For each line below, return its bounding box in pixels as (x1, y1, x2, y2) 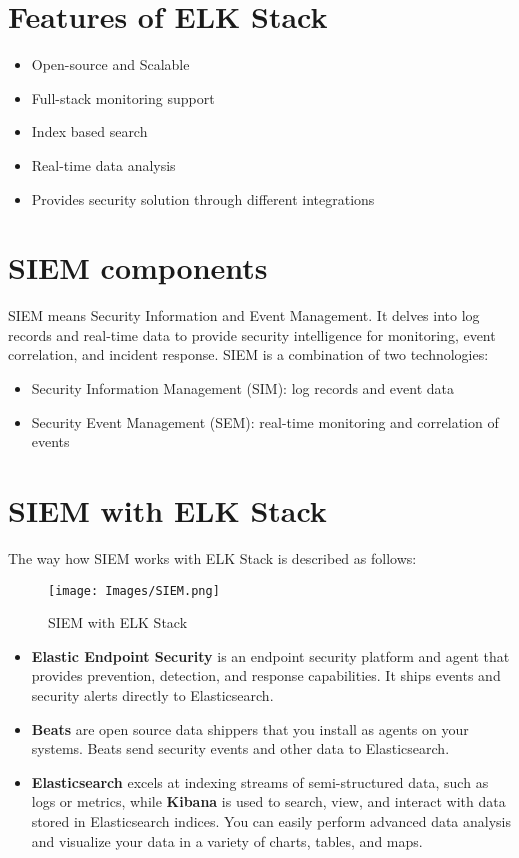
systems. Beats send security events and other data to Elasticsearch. (31, 738, 450, 759)
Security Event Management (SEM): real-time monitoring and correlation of (31, 411, 499, 432)
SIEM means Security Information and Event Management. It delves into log (8, 305, 480, 326)
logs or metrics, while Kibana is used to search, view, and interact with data (31, 791, 506, 812)
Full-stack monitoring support (31, 87, 215, 108)
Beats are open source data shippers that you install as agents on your (31, 718, 469, 739)
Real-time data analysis (31, 154, 176, 175)
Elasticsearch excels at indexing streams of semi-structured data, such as (31, 771, 489, 792)
